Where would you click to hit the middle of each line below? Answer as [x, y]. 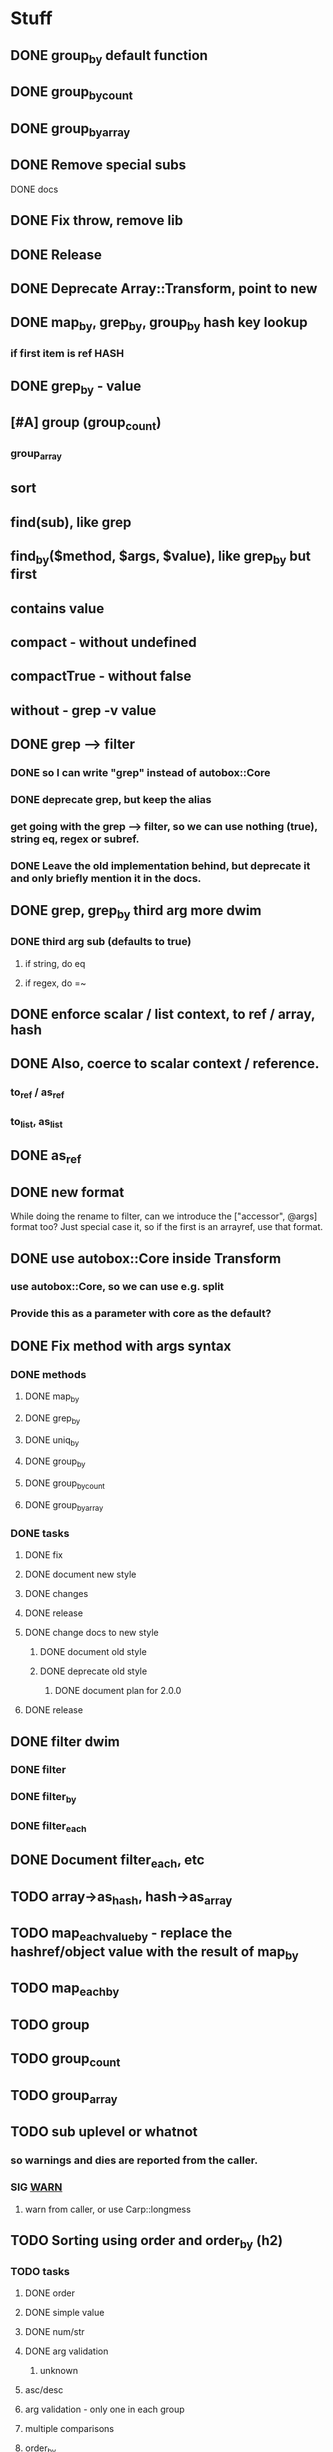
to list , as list [36, 1122]
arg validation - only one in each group [104, 2409]
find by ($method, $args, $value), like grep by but [161, 557]
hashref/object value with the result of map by [154, 1952]
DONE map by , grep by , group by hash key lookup [159, 324]
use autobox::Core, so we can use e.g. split [117, 1287]
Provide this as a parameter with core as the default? [141, 1314]
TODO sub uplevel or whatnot [104, 2132]
